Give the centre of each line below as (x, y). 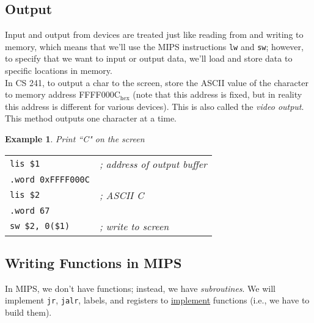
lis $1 (25, 164)
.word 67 (30, 210)
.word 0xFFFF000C (50, 179)
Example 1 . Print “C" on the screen (75, 139)
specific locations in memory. (59, 71)
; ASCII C (122, 195)
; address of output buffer (153, 164)
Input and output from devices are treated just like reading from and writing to (154, 34)
